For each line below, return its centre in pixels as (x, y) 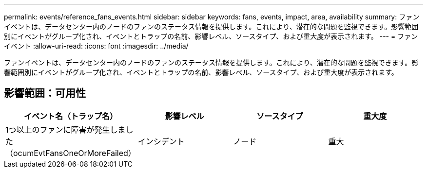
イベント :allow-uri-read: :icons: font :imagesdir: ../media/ (96, 46)
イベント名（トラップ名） (70, 116)
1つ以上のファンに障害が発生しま (66, 129)
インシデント (161, 141)
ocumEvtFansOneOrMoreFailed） (75, 153)
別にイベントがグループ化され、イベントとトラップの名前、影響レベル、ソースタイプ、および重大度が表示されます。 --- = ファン (211, 36)
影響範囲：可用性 (45, 93)
